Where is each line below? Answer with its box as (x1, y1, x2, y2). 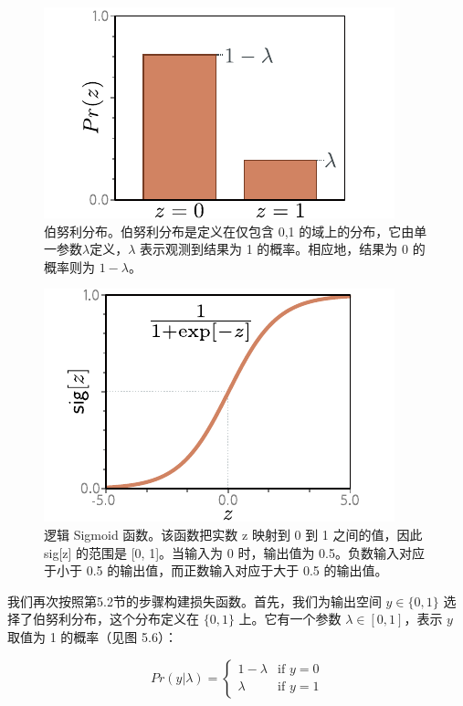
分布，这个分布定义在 (70, 609, 199, 628)
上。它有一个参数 (238, 609, 342, 628)
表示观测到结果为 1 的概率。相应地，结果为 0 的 (140, 239, 426, 258)
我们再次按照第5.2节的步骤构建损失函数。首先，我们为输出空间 (7, 591, 382, 610)
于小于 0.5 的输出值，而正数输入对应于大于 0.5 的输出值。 (44, 561, 388, 580)
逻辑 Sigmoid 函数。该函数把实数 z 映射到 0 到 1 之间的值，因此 (44, 524, 423, 543)
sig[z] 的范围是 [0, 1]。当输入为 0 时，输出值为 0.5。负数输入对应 (44, 543, 425, 562)
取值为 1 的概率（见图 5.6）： (7, 627, 177, 646)
